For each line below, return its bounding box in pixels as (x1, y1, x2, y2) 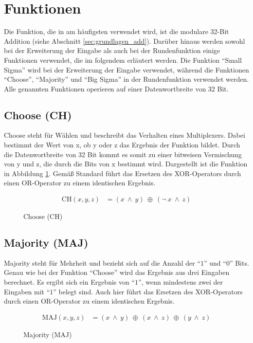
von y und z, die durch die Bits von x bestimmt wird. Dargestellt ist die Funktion (4, 159, 248, 169)
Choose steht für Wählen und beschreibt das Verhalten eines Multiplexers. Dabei (4, 130, 245, 140)
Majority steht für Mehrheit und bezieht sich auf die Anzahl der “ (4, 257, 201, 268)
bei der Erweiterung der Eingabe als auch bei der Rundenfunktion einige (4, 45, 220, 55)
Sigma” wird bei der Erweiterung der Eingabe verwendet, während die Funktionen (4, 64, 249, 74)
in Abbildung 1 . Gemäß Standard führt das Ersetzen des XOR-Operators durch (4, 168, 241, 178)
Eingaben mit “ (4, 286, 50, 296)
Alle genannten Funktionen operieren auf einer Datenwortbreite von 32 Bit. (4, 83, 229, 93)
